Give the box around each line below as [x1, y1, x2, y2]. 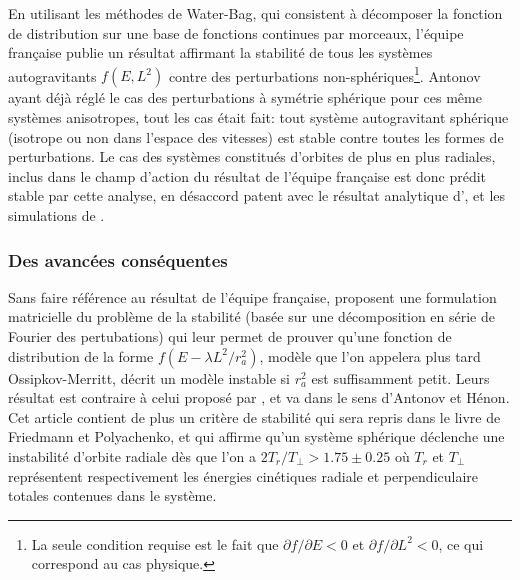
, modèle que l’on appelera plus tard [259, 345, 481, 366]
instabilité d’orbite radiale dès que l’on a [8, 445, 256, 466]
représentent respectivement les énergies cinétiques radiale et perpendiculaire [8, 465, 479, 486]
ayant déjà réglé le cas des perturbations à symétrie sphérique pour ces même [8, 87, 482, 108]
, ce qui [438, 533, 484, 554]
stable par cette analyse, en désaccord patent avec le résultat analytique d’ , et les [8, 185, 506, 206]
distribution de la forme [8, 345, 154, 366]
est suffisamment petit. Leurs [311, 367, 490, 388]
